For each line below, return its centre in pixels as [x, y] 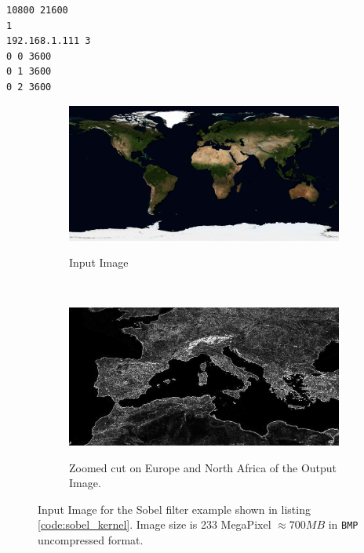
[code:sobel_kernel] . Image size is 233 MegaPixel [155, 524]
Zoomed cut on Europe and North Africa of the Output [203, 467]
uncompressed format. [91, 540]
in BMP [343, 524]
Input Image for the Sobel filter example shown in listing [174, 509]
